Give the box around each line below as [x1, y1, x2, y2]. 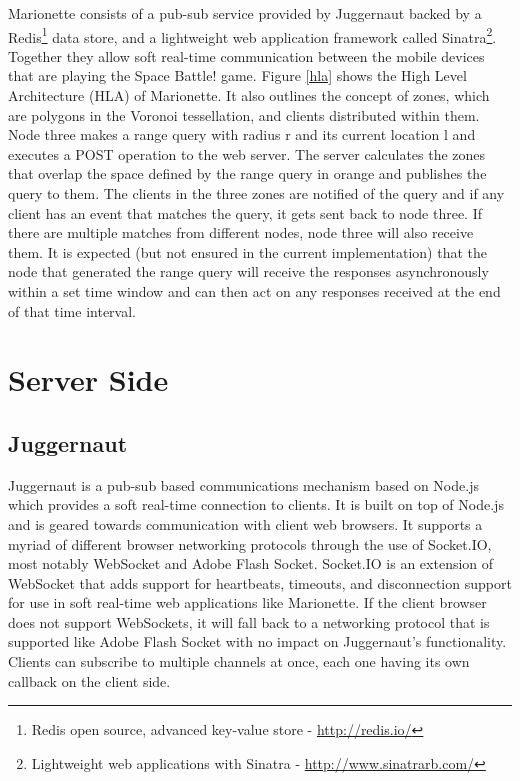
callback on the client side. [8, 670, 171, 691]
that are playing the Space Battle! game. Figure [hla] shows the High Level [8, 65, 467, 86]
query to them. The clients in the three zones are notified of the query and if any [8, 183, 505, 203]
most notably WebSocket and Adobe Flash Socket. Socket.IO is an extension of [8, 553, 494, 574]
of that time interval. [8, 300, 136, 321]
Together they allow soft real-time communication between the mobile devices [8, 45, 485, 66]
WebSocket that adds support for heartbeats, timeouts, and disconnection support [8, 572, 512, 593]
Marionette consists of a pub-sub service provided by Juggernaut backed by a [8, 3, 482, 23]
